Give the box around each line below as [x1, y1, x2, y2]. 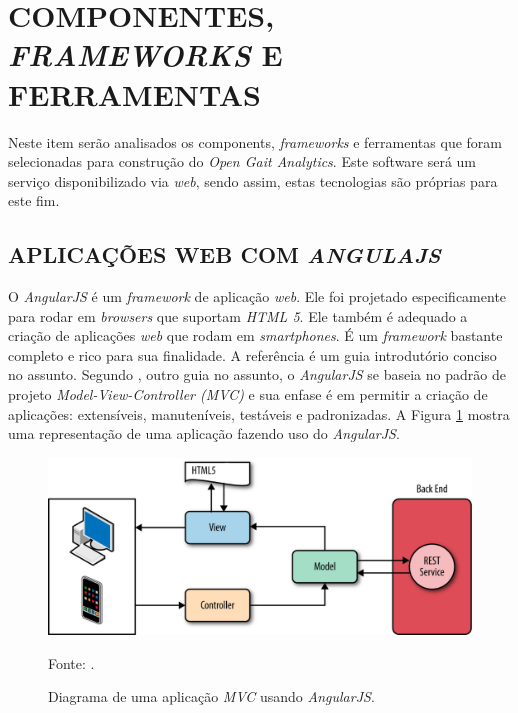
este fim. [8, 190, 60, 211]
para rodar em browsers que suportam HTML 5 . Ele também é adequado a [8, 305, 468, 326]
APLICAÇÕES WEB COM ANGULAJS [8, 239, 441, 270]
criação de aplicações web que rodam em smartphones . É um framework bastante [8, 325, 503, 346]
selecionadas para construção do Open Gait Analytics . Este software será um [8, 151, 477, 172]
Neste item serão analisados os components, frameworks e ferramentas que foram [8, 131, 502, 152]
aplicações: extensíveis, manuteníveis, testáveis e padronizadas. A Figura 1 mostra [8, 403, 510, 424]
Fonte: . [48, 652, 95, 673]
